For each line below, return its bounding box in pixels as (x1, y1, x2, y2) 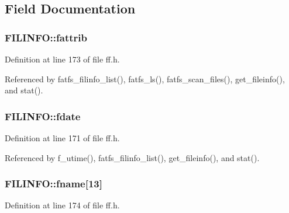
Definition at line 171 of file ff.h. (5, 132, 120, 144)
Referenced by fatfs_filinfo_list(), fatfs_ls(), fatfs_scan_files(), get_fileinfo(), (5, 72, 285, 85)
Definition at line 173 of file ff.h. (5, 53, 120, 65)
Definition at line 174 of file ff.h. (5, 199, 120, 211)
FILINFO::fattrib (5, 30, 87, 44)
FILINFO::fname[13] (5, 176, 102, 191)
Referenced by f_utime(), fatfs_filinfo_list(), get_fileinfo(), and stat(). (5, 151, 260, 163)
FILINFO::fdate (5, 109, 81, 123)
